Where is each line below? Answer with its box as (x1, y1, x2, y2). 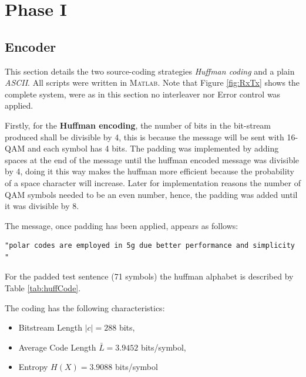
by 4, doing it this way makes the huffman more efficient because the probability (5, 165, 294, 177)
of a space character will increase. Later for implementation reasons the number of (5, 176, 301, 188)
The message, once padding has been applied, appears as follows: (5, 219, 238, 231)
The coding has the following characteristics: (5, 301, 165, 314)
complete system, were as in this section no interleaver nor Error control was (5, 87, 281, 100)
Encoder (5, 37, 56, 55)
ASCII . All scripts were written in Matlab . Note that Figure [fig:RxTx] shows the (5, 76, 300, 89)
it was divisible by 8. (5, 200, 79, 212)
